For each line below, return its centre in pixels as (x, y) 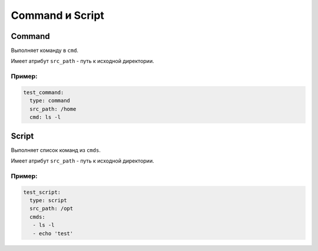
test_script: (42, 192)
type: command (50, 101)
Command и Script (57, 15)
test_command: (44, 92)
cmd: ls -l (45, 117)
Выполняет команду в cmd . (45, 51)
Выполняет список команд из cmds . (56, 150)
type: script (48, 200)
